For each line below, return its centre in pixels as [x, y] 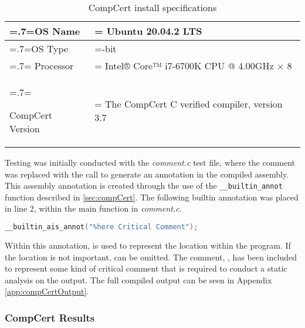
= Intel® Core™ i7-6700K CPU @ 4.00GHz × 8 [193, 66]
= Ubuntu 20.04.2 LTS [148, 31]
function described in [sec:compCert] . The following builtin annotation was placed [152, 197]
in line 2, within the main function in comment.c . [93, 208]
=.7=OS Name [45, 31]
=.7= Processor [42, 66]
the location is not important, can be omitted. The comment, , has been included [151, 257]
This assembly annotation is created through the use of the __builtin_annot [144, 185]
